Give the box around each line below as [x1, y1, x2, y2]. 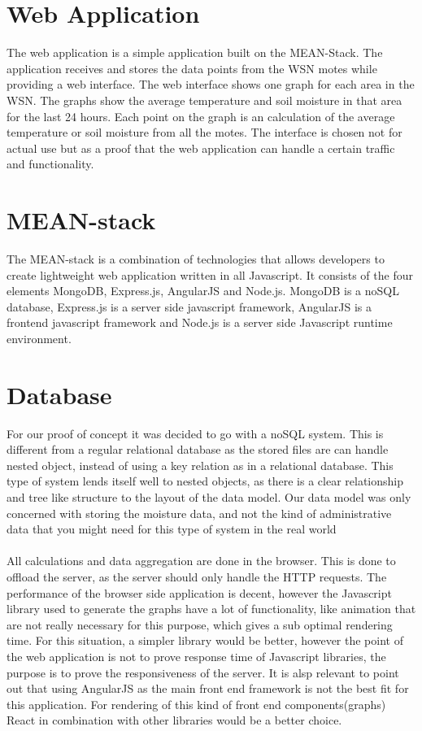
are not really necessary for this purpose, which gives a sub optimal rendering [7, 616, 393, 633]
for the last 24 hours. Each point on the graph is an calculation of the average [7, 107, 395, 124]
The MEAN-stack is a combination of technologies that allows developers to [7, 250, 385, 267]
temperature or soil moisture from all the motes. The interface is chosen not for [7, 124, 402, 141]
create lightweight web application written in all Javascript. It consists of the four [7, 266, 413, 283]
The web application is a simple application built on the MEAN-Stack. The [7, 44, 383, 61]
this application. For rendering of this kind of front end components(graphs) [7, 695, 386, 712]
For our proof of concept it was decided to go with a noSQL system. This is [7, 424, 384, 442]
